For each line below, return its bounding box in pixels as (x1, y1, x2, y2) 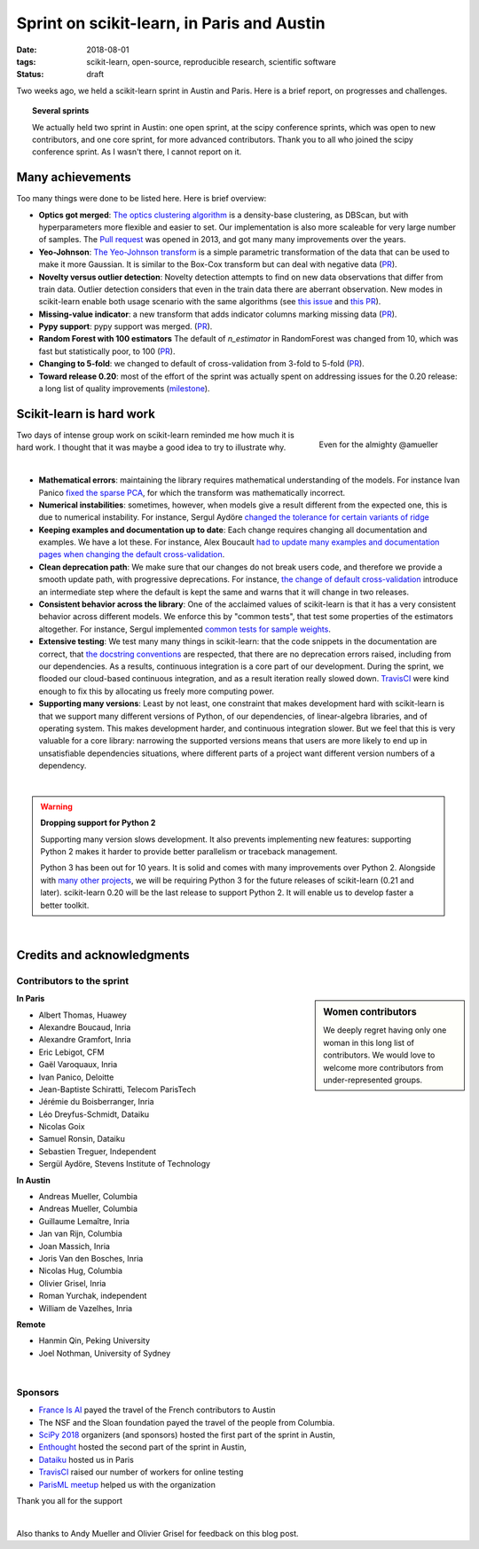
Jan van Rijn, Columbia (38, 1229, 123, 1239)
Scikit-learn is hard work (16, 406, 155, 421)
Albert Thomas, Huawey (38, 1010, 128, 1020)
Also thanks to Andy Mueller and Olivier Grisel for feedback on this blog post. (16, 1528, 299, 1538)
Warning (40, 801, 73, 812)
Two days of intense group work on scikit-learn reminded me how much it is (16, 429, 294, 440)
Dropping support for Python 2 (40, 817, 156, 829)
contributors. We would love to (323, 1050, 436, 1060)
